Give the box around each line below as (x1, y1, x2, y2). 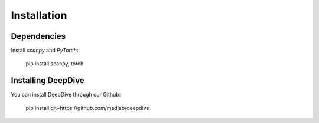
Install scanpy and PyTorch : (11, 47, 79, 54)
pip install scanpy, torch (25, 60, 84, 67)
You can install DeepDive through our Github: (11, 91, 121, 98)
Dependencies (11, 31, 66, 41)
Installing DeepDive (11, 75, 85, 85)
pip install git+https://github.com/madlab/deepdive (25, 104, 149, 111)
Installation (11, 9, 67, 22)
